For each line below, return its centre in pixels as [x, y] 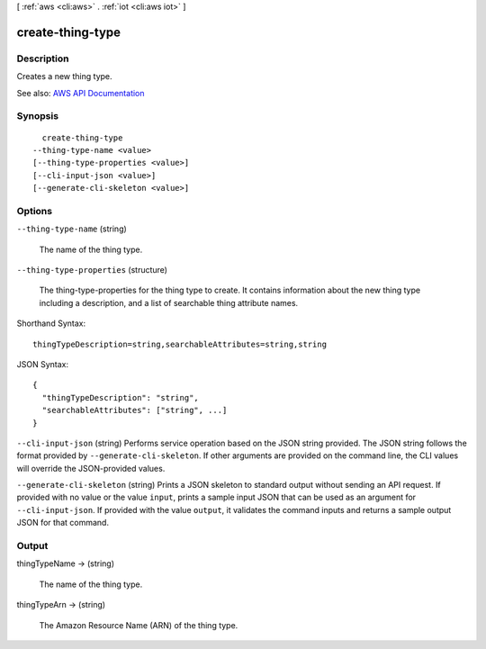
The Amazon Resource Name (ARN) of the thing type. [139, 625]
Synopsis [37, 116]
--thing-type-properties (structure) [92, 269]
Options [35, 211]
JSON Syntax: [43, 364]
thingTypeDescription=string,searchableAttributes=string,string [180, 344]
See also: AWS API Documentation [81, 93]
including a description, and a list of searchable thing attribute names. [169, 302]
